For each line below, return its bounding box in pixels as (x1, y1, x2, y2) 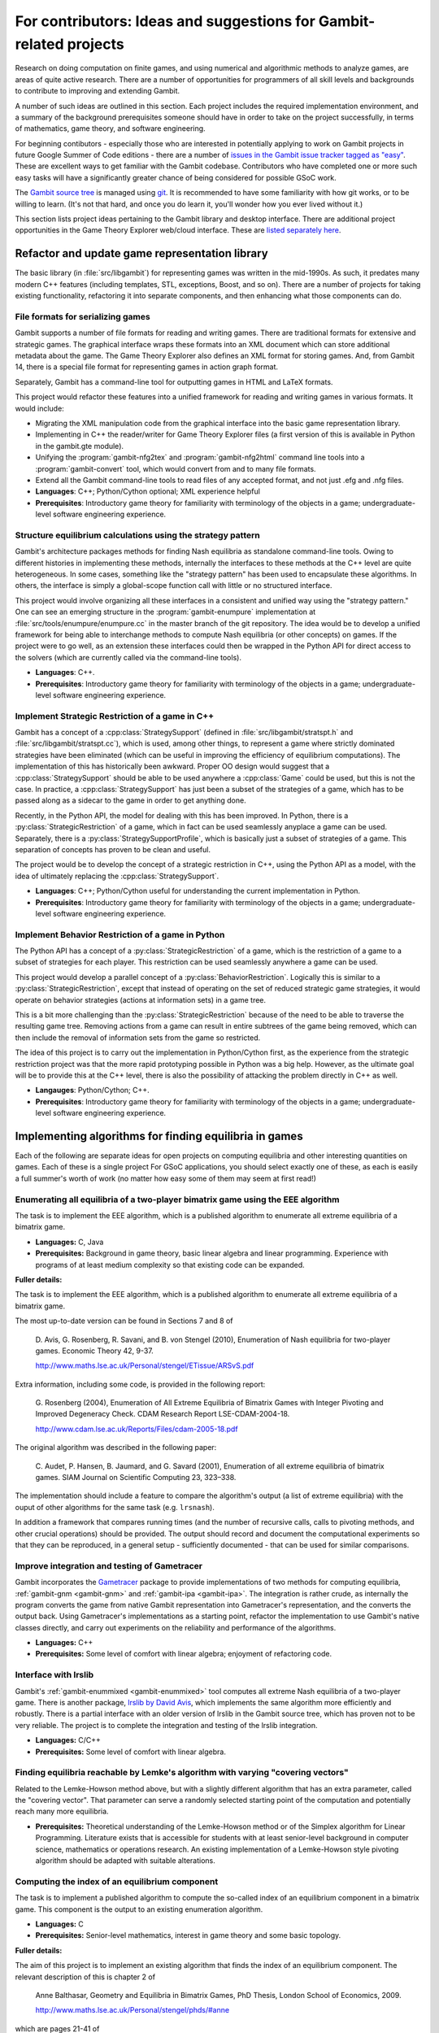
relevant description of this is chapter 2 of (15, 1972, 156, 1982)
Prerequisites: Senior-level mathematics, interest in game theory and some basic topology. (35, 1931, 341, 1940)
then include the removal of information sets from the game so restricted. (15, 1033, 261, 1043)
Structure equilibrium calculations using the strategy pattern (15, 529, 260, 541)
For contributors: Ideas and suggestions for (15, 12, 316, 30)
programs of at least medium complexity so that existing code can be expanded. (35, 1260, 305, 1269)
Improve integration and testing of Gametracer (15, 1560, 203, 1571)
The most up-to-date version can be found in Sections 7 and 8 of (15, 1316, 233, 1326)
